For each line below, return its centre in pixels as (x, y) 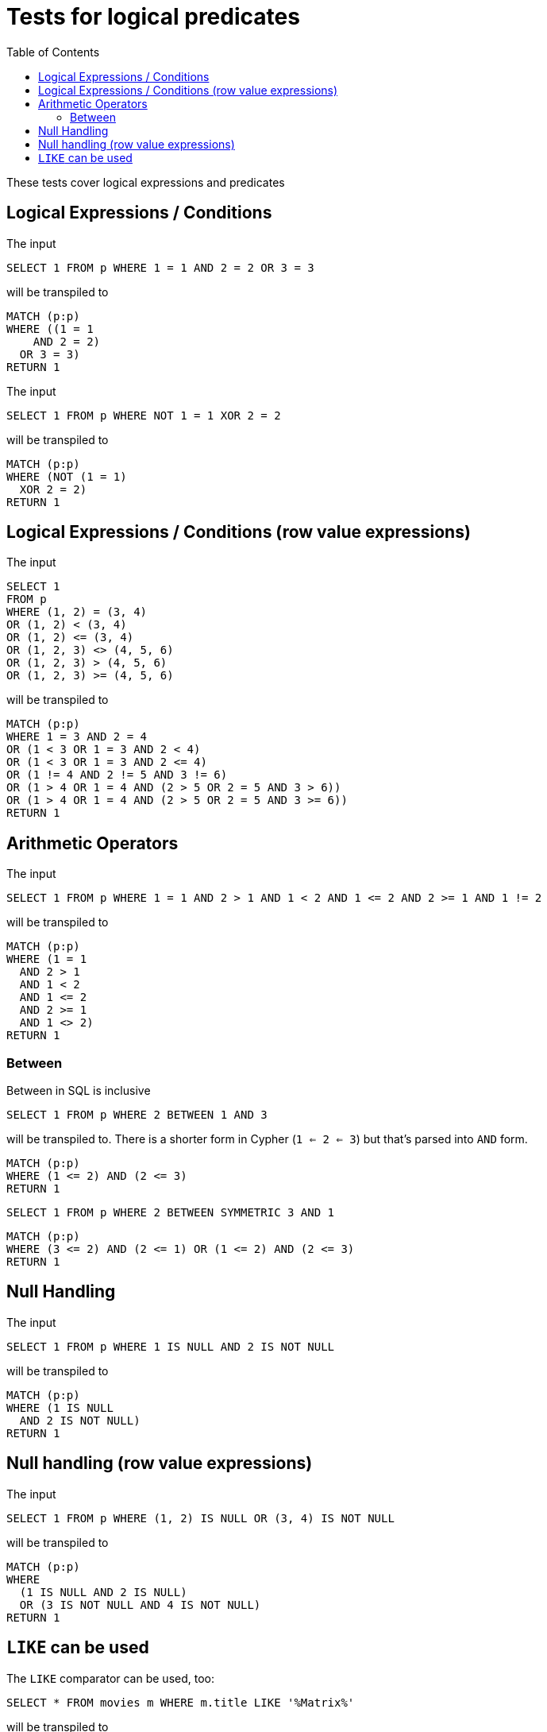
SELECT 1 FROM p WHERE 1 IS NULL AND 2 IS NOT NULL (171, 1346)
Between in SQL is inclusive (79, 1091)
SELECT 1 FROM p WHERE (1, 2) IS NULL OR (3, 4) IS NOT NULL (200, 1518)
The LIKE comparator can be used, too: (110, 1678)
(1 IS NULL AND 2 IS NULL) (103, 1592)
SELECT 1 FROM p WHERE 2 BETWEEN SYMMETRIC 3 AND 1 (171, 1213)
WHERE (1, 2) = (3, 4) (77, 612)
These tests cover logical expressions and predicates (146, 182)
